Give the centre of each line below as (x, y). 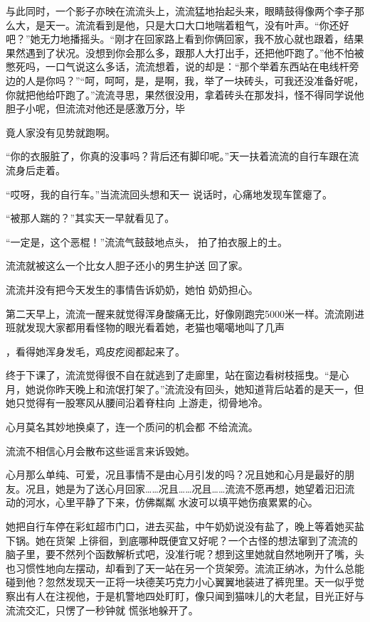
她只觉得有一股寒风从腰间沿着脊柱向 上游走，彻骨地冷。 (137, 403)
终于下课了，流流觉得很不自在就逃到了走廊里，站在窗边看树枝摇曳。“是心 (178, 375)
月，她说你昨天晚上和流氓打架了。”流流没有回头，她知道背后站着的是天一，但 (185, 388)
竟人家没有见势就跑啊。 (60, 132)
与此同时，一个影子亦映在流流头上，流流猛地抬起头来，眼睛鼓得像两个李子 (180, 11)
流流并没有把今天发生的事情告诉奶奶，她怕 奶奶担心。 (132, 289)
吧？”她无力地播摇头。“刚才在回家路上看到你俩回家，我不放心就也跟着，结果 (185, 39)
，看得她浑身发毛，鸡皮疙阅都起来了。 (95, 351)
